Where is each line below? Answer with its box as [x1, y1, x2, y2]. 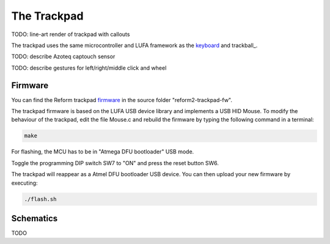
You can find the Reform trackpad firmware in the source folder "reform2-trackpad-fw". [11, 96, 232, 103]
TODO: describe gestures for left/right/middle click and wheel [11, 64, 167, 72]
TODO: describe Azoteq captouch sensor [11, 53, 116, 61]
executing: [11, 179, 38, 187]
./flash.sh [24, 196, 57, 202]
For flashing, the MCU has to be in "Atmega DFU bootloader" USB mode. [11, 148, 194, 155]
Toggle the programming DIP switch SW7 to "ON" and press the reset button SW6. [11, 159, 219, 166]
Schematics [11, 213, 58, 223]
